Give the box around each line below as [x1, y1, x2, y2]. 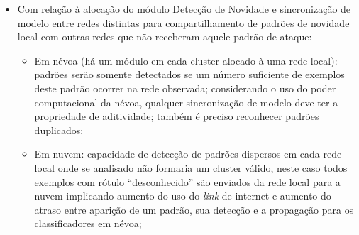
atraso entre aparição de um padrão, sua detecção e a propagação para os [34, 202, 354, 217]
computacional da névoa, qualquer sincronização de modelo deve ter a [34, 94, 338, 109]
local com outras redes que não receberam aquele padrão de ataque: [17, 29, 312, 44]
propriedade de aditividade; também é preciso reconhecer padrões [34, 109, 319, 124]
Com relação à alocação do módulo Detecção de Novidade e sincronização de [17, 1, 351, 16]
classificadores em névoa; [34, 216, 142, 231]
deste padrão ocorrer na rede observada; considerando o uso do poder [34, 80, 336, 95]
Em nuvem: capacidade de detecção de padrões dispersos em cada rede [34, 146, 342, 161]
